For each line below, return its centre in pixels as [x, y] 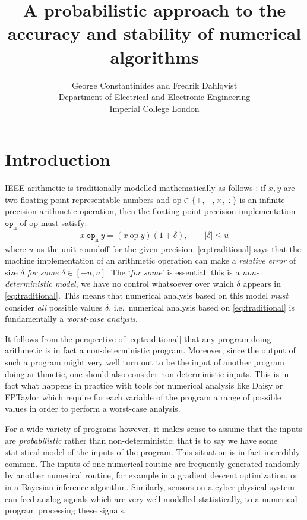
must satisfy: [64, 223]
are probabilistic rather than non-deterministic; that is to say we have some [141, 440]
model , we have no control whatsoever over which [144, 284]
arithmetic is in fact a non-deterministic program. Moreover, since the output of [150, 350]
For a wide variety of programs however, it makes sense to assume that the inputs [153, 428]
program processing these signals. [65, 510]
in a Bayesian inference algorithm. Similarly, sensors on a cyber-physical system [150, 486]
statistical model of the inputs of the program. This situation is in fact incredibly [153, 452]
